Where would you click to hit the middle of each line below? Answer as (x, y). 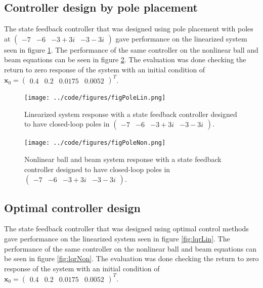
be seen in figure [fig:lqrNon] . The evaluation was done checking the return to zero (131, 258)
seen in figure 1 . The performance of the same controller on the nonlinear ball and (131, 49)
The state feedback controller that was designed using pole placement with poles (129, 29)
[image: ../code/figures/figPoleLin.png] (95, 98)
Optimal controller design (72, 207)
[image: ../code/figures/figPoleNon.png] (95, 143)
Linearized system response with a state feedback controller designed (131, 114)
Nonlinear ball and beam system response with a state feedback (123, 159)
